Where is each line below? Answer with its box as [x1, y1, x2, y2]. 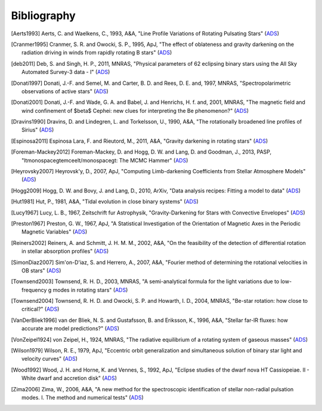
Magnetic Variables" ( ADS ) [21, 228, 88, 235]
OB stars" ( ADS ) [21, 266, 61, 274]
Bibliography [11, 9, 76, 22]
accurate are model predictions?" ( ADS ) [21, 325, 119, 332]
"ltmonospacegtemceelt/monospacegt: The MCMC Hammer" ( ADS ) [21, 157, 188, 164]
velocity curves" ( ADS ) [21, 355, 78, 363]
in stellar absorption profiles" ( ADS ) [21, 248, 109, 255]
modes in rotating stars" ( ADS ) [52, 286, 128, 293]
